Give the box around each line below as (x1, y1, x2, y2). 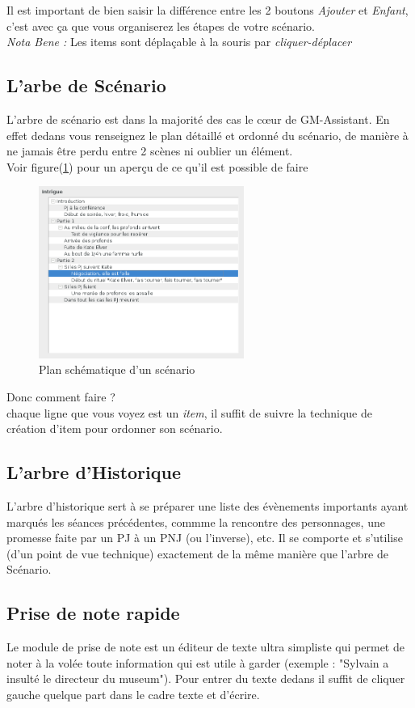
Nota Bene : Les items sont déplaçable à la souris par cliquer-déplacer (6, 33, 352, 50)
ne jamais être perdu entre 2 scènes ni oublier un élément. (6, 142, 293, 159)
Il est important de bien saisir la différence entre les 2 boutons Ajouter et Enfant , (6, 2, 409, 18)
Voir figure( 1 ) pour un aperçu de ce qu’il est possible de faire (6, 158, 308, 175)
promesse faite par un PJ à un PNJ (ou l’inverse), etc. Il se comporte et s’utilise (6, 529, 403, 546)
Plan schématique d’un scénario (39, 361, 195, 378)
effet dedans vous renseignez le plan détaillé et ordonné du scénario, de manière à (6, 126, 409, 143)
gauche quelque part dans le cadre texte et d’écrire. (6, 686, 260, 702)
